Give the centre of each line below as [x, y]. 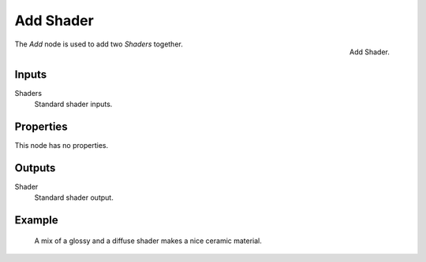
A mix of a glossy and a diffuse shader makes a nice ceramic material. [148, 241]
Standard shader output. [74, 197]
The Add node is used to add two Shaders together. [99, 44]
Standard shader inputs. [73, 104]
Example [36, 220]
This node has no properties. [62, 145]
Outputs [35, 168]
